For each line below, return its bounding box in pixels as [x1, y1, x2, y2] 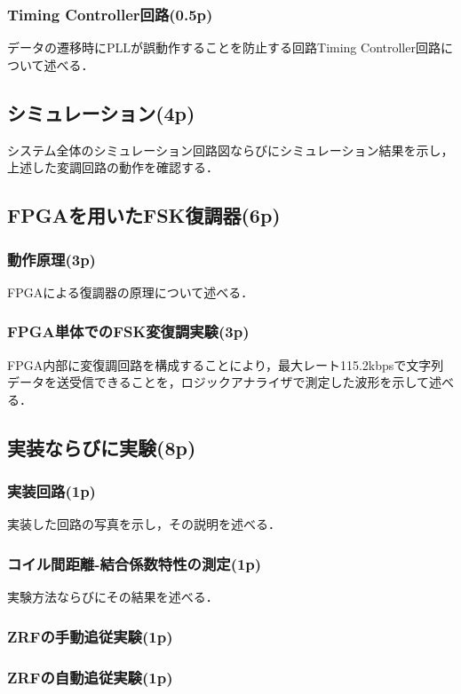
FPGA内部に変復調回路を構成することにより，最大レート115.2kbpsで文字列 [7, 355, 444, 374]
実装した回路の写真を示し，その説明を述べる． [7, 515, 281, 533]
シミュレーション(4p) [7, 99, 195, 126]
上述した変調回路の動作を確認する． [7, 158, 219, 177]
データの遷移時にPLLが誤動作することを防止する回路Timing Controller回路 [7, 38, 441, 57]
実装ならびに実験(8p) [7, 433, 196, 461]
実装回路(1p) [7, 480, 96, 502]
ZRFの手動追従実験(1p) [7, 625, 173, 647]
